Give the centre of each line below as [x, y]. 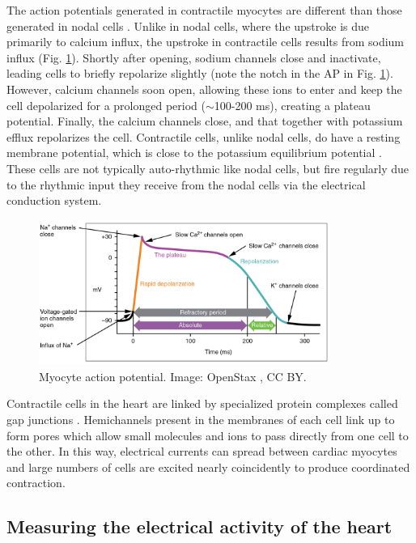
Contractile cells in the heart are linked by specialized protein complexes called [202, 403]
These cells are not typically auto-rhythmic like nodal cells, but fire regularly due [208, 168]
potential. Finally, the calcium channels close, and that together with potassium [205, 121]
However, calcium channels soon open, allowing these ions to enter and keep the [204, 89]
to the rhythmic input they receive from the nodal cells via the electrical [186, 184]
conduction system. [54, 200]
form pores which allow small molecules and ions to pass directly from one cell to [208, 435]
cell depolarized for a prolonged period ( [106, 105]
